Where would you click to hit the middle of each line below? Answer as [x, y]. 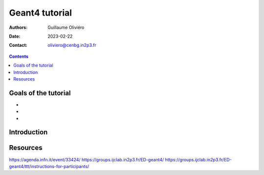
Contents [19, 56]
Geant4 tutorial [41, 13]
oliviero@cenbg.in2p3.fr [72, 45]
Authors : [18, 27]
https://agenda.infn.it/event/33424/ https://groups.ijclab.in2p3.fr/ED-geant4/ [87, 159]
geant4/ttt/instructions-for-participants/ [49, 166]
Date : [15, 36]
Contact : [18, 45]
